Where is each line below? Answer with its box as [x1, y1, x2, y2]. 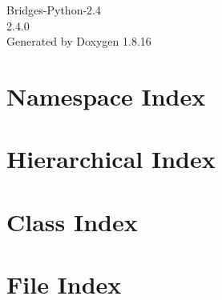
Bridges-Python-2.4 [6, 2, 101, 18]
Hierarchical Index [6, 142, 216, 175]
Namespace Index [6, 79, 206, 112]
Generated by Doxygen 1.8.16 [6, 33, 151, 50]
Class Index [6, 205, 138, 238]
